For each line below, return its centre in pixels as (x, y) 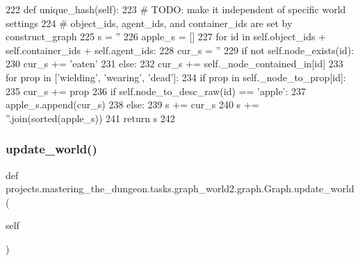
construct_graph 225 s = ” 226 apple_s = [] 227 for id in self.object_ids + (166, 36)
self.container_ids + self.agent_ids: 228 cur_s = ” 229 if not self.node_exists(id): (180, 50)
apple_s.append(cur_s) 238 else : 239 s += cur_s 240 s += (132, 104)
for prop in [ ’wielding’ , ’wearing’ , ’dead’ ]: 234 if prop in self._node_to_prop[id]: (176, 77)
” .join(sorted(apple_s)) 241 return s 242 (90, 118)
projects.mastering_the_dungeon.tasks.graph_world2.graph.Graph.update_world (180, 188)
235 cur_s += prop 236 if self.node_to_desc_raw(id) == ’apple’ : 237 (156, 91)
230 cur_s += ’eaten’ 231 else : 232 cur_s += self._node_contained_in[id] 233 (174, 64)
